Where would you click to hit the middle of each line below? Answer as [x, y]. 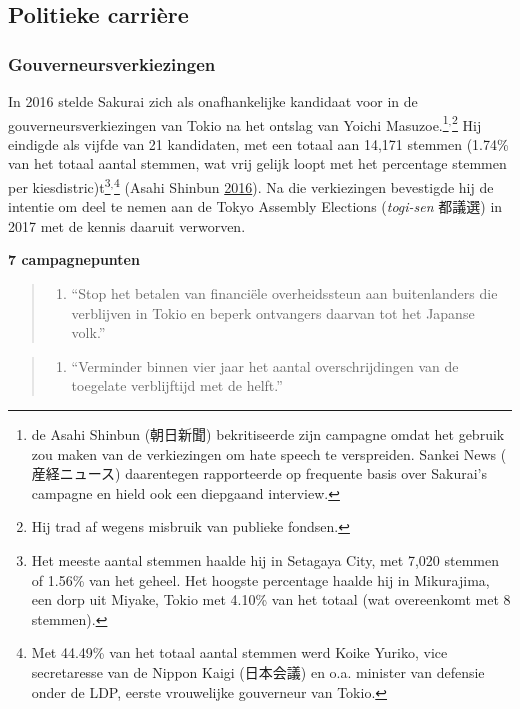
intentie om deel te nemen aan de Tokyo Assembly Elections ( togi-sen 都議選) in [255, 206]
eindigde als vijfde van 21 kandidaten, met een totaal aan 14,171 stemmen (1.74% [258, 143]
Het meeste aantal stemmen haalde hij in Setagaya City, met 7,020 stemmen [265, 560]
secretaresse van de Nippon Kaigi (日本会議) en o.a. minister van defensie [258, 671]
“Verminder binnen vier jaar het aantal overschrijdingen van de [265, 365]
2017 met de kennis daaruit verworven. [127, 225]
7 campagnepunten [74, 259]
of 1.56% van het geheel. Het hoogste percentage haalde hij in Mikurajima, [260, 579]
